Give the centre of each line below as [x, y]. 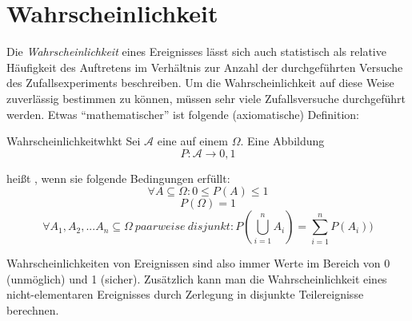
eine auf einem [192, 141]
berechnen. [33, 310]
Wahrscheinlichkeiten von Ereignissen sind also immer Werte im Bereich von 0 [198, 263]
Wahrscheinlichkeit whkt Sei [74, 141]
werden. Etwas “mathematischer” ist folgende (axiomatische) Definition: [183, 114]
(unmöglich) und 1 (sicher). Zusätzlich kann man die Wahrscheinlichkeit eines [197, 278]
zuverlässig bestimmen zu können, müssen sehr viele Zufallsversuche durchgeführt [206, 98]
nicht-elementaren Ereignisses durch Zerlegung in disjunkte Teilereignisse [185, 294]
